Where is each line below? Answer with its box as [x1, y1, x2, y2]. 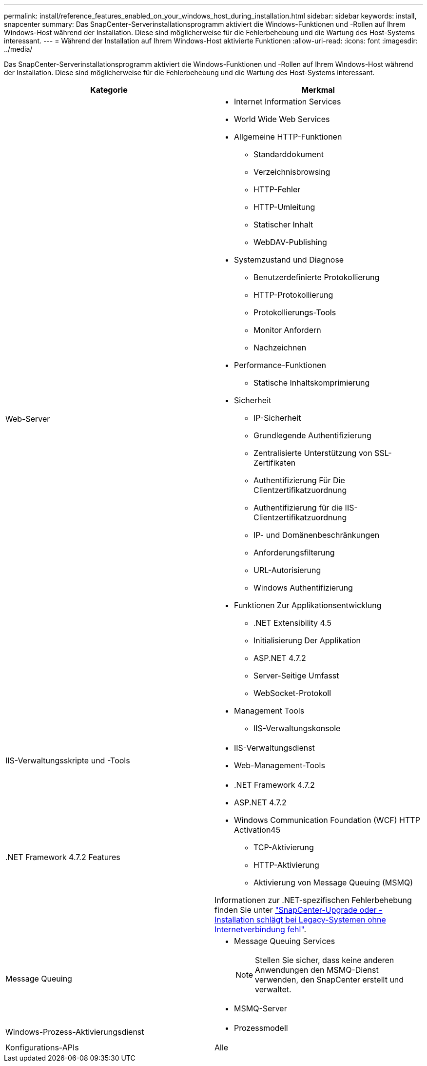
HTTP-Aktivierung [253, 860, 319, 870]
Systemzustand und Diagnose [234, 255, 344, 265]
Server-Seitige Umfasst [253, 671, 339, 680]
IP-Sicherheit [253, 413, 301, 423]
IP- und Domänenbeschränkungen [253, 530, 380, 540]
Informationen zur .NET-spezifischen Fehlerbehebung [214, 895, 412, 905]
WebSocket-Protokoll [253, 688, 331, 698]
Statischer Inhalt [253, 220, 313, 229]
